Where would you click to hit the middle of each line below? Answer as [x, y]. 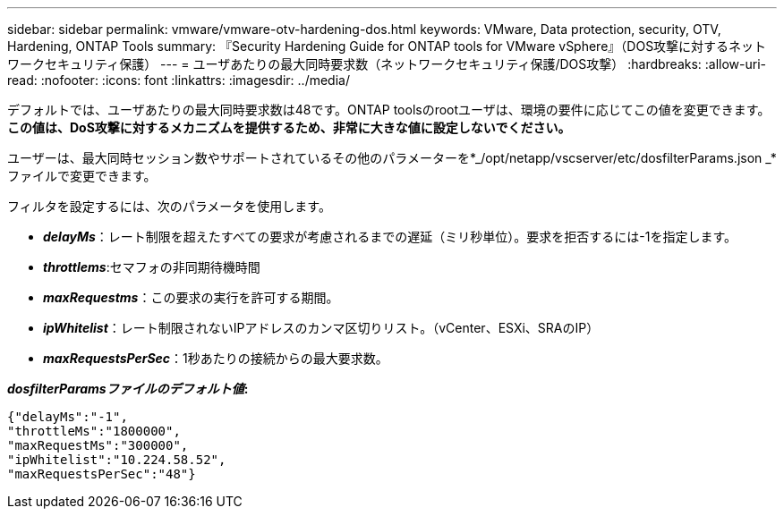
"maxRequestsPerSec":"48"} [102, 474]
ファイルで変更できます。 [82, 176]
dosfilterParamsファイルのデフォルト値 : [128, 389]
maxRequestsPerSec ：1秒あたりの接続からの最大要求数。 [216, 358]
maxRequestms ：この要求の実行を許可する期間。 [191, 297]
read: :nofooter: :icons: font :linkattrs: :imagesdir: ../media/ [179, 80]
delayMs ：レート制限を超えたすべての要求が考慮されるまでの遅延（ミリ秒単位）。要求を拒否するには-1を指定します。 [390, 237]
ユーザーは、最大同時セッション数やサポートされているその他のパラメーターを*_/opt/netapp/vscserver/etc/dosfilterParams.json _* [392, 158]
